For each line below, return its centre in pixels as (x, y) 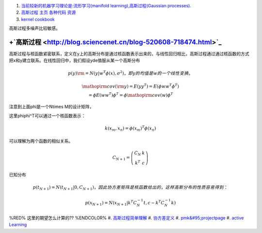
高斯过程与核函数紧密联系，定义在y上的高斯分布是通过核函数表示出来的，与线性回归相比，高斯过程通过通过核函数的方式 (129, 54)
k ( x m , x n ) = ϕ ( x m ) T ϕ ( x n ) (130, 128)
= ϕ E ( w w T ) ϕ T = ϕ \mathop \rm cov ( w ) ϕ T (131, 95)
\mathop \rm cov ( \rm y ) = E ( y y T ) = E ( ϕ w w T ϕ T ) (131, 86)
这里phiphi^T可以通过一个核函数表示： (47, 116)
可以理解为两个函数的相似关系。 (41, 141)
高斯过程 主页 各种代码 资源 (49, 13)
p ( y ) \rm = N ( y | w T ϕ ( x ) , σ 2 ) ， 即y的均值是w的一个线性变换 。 (131, 73)
